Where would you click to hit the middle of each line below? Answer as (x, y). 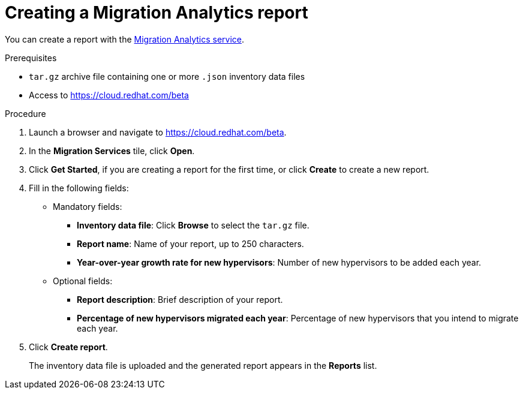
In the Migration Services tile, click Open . (112, 151)
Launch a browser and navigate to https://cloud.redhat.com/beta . (158, 132)
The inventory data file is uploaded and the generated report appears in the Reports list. (203, 365)
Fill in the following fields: (79, 188)
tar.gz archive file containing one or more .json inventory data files (167, 76)
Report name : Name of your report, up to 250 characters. (190, 243)
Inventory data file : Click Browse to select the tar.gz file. (193, 225)
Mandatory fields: (88, 206)
